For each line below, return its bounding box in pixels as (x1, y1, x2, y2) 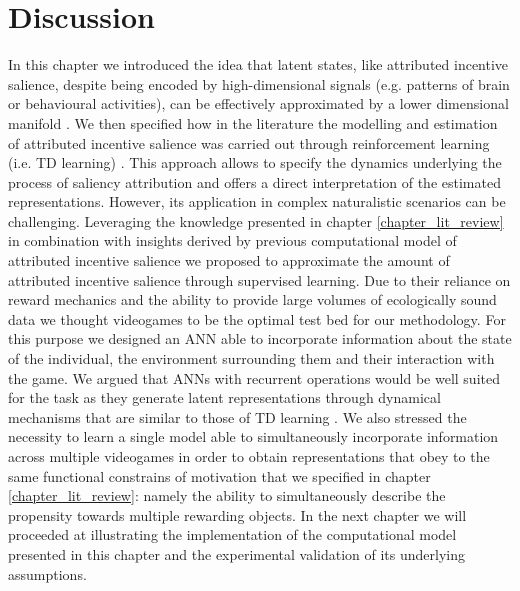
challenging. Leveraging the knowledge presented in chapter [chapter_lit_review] (8, 210, 504, 231)
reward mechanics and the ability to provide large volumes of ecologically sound (8, 289, 497, 310)
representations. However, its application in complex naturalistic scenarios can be (8, 191, 506, 212)
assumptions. (8, 563, 87, 584)
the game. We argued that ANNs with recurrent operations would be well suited (8, 367, 500, 388)
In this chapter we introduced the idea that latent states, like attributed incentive (8, 54, 509, 75)
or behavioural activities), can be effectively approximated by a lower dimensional (8, 93, 509, 114)
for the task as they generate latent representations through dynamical (8, 387, 441, 408)
